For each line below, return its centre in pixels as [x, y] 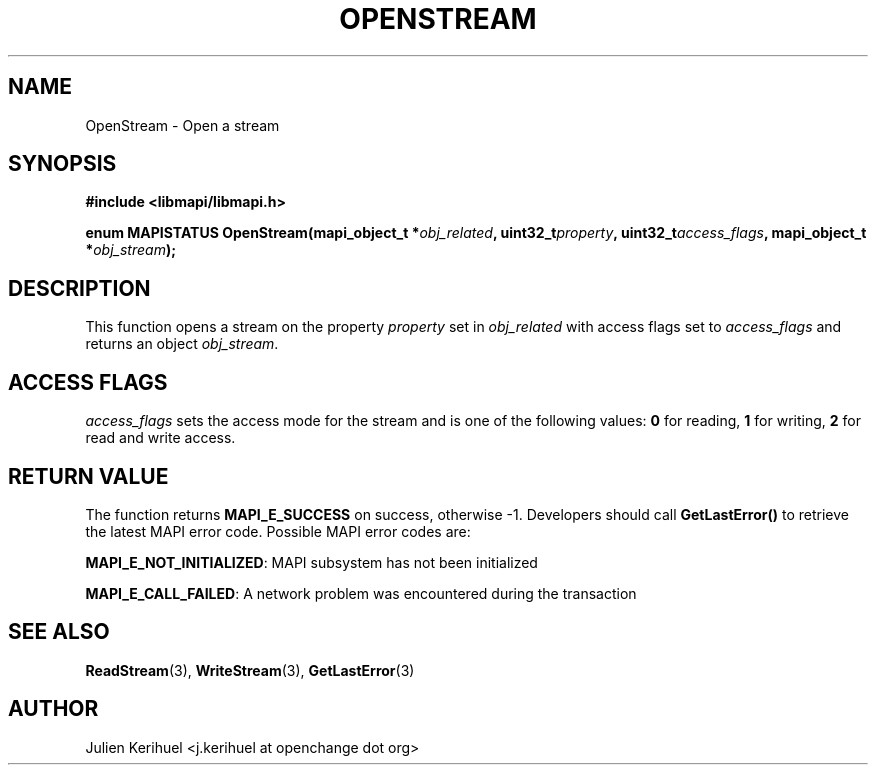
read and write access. [160, 438]
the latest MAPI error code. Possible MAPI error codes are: [278, 531]
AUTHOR [53, 709]
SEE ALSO [59, 632]
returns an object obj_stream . [182, 344]
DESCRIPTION [79, 288]
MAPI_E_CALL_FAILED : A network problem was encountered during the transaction [361, 593]
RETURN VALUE [88, 476]
